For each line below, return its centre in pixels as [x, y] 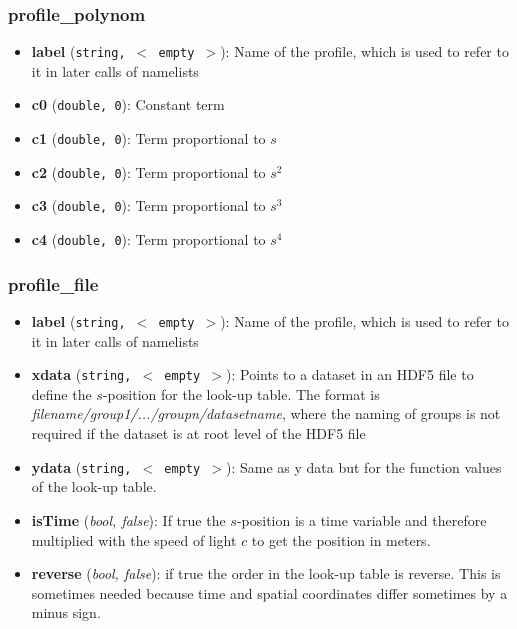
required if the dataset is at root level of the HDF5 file [198, 433]
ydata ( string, [81, 466]
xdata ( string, [81, 374]
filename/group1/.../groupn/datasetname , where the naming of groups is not [266, 413]
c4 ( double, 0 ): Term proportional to [148, 239]
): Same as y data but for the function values [363, 466]
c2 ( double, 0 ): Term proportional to [148, 171]
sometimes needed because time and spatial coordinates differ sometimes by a [269, 592]
